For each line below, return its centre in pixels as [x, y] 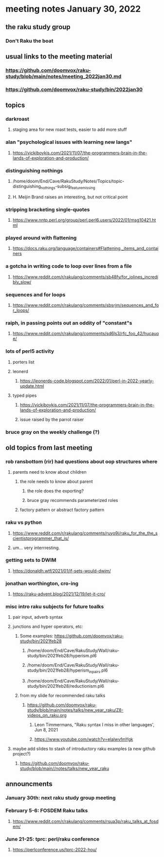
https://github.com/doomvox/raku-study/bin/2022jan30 [74, 89]
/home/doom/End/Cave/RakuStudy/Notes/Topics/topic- [68, 181]
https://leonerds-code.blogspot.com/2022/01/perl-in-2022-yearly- [87, 381]
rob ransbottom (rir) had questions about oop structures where [82, 462]
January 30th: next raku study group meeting [61, 798]
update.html [32, 386]
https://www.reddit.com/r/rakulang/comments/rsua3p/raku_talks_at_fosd [85, 821]
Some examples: [36, 636]
